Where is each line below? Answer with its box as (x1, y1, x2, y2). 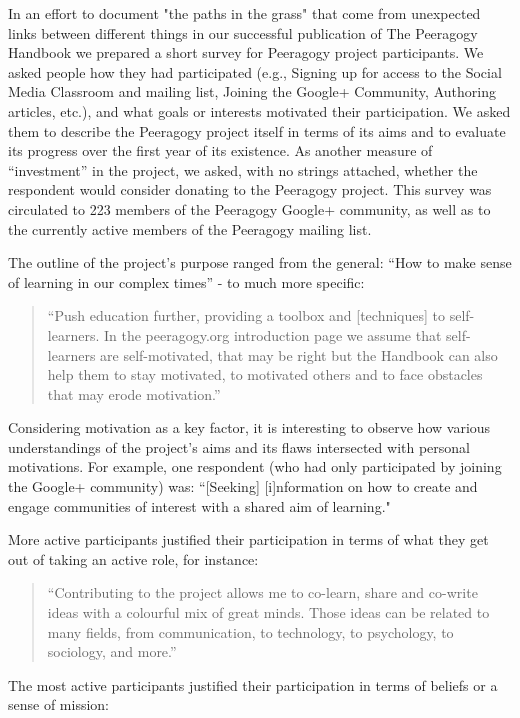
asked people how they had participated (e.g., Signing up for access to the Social (8, 61, 502, 82)
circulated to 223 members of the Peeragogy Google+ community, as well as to (8, 198, 491, 219)
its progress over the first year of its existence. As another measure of (8, 140, 433, 161)
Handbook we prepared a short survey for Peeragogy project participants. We (8, 42, 484, 63)
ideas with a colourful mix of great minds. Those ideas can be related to (47, 602, 490, 623)
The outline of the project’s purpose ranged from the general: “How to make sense (8, 252, 512, 273)
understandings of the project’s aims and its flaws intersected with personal (8, 436, 470, 457)
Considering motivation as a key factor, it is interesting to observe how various (8, 417, 491, 438)
